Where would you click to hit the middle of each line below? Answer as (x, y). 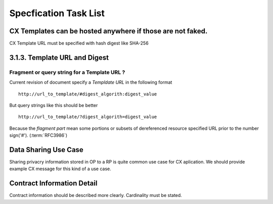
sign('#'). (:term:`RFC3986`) (38, 135)
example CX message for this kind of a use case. (60, 169)
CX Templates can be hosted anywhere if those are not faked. (108, 31)
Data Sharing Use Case (46, 150)
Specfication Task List (57, 13)
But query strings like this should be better (54, 105)
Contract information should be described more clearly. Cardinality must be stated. (96, 195)
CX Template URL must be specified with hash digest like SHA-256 (79, 43)
